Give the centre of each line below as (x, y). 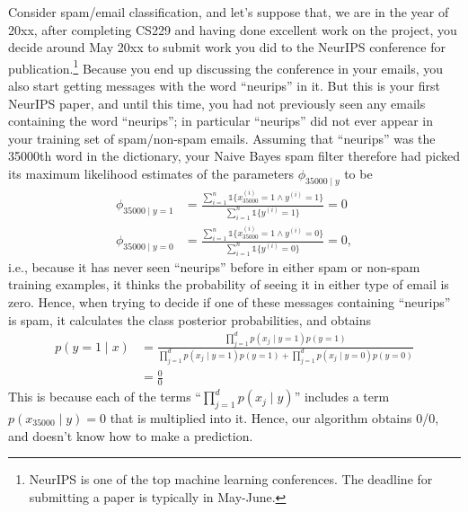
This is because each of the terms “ (105, 397)
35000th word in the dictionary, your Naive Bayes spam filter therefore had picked (234, 156)
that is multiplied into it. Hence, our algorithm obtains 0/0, (274, 417)
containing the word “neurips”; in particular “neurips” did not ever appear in (221, 121)
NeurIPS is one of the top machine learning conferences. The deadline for (231, 479)
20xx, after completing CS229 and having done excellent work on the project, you (233, 29)
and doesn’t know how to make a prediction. (131, 435)
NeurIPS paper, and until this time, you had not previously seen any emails (217, 103)
